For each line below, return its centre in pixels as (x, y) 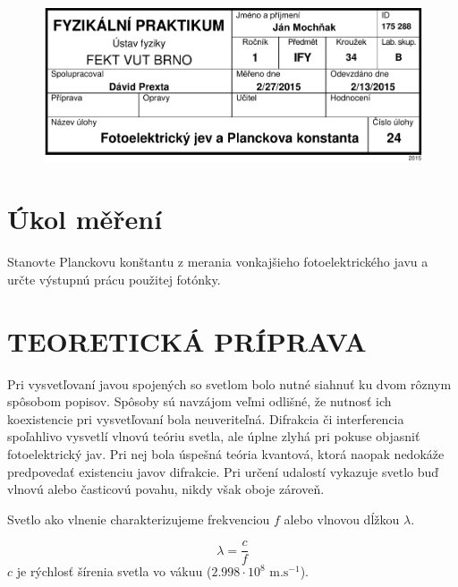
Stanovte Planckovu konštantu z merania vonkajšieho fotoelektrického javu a (218, 262)
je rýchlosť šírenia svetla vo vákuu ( (114, 571)
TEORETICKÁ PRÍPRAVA (187, 340)
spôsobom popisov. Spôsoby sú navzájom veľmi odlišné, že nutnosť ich (199, 401)
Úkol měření (85, 219)
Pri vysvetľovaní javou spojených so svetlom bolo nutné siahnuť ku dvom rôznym (229, 383)
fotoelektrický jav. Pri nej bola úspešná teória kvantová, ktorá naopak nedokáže (226, 453)
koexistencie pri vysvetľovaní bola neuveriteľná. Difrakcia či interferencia (206, 418)
